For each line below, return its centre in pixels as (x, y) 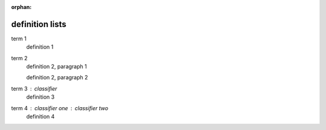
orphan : (21, 7)
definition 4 (40, 117)
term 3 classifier (34, 88)
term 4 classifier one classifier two (60, 108)
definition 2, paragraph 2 (57, 78)
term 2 (19, 58)
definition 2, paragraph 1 (56, 67)
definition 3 (40, 97)
